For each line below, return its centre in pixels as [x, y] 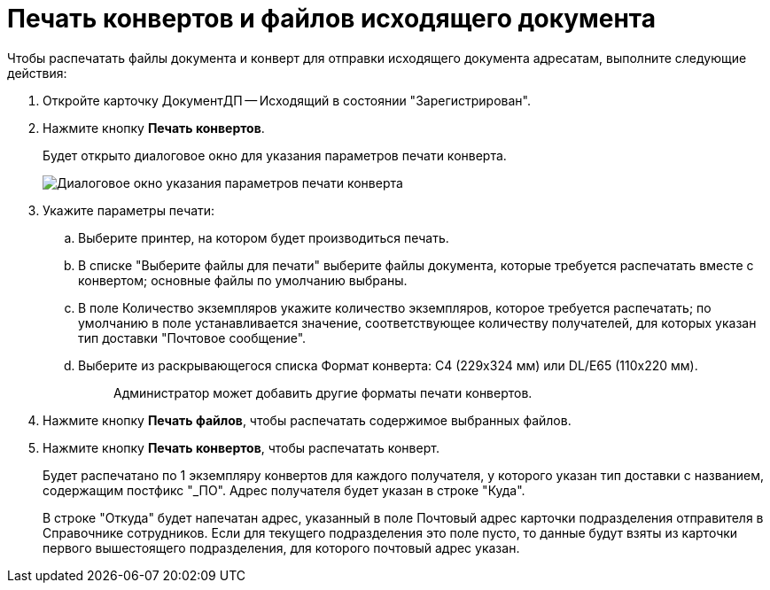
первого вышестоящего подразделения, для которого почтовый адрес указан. [281, 547]
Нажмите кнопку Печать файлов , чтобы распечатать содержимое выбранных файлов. [307, 420]
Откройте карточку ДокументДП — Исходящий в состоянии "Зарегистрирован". [287, 100]
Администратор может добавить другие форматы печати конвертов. [323, 392]
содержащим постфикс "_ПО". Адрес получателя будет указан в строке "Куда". [284, 490]
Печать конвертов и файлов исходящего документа [332, 19]
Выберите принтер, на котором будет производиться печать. [264, 237]
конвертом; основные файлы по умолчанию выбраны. [243, 280]
